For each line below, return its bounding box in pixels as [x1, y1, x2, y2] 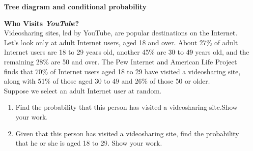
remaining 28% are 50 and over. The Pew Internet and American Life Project [4, 56, 237, 66]
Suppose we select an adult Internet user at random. [4, 85, 162, 95]
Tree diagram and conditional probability [4, 1, 147, 11]
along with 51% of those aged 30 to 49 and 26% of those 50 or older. [4, 76, 210, 86]
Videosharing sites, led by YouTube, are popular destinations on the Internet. [4, 28, 238, 38]
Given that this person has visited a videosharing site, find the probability [15, 128, 239, 138]
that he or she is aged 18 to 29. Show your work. [15, 138, 162, 148]
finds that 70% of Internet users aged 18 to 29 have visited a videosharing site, [4, 66, 241, 76]
